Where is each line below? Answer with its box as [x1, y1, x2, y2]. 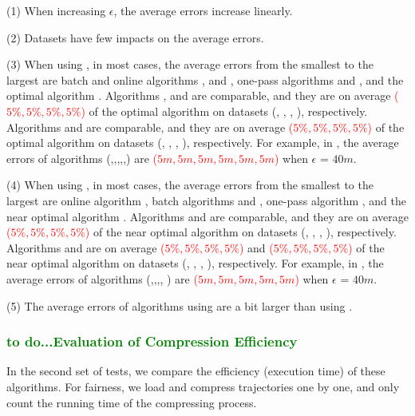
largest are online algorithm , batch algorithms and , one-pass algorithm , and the [6, 192, 407, 208]
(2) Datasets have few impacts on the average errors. [6, 29, 264, 46]
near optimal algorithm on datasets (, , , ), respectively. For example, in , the [6, 255, 384, 271]
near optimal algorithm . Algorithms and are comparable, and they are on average [6, 208, 409, 224]
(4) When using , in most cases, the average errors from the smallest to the [6, 176, 373, 193]
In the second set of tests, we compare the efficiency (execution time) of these [6, 363, 385, 379]
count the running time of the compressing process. [6, 394, 257, 410]
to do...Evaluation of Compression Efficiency [6, 331, 298, 351]
